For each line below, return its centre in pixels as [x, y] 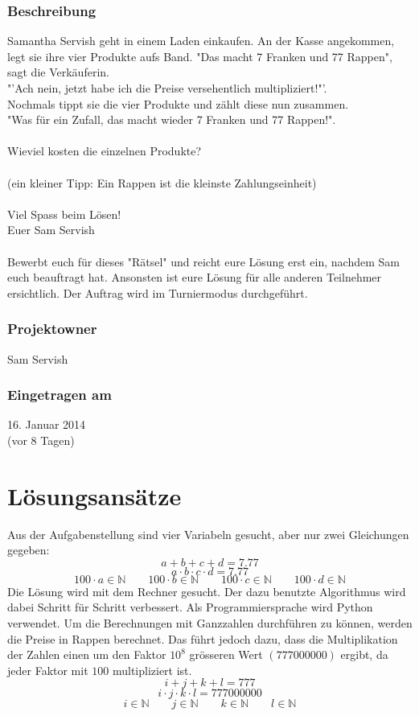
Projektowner [52, 329]
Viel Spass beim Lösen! [64, 214]
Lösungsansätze [94, 495]
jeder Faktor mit [48, 670]
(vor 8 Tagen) [41, 440]
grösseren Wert [226, 654]
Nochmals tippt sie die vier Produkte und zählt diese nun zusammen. [178, 103]
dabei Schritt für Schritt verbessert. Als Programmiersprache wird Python [190, 607]
